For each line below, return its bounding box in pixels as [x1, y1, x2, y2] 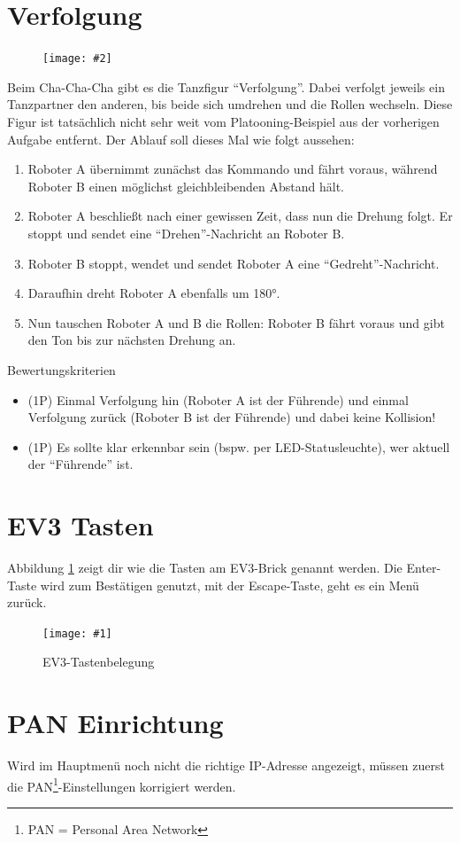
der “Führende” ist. [27, 455, 134, 473]
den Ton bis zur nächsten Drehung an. [27, 331, 236, 349]
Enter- [406, 558, 441, 576]
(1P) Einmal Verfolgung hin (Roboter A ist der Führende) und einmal [27, 390, 409, 409]
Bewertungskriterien [7, 360, 116, 379]
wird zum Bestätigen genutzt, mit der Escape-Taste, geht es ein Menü [40, 575, 419, 594]
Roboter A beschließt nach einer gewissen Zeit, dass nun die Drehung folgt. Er [27, 207, 453, 225]
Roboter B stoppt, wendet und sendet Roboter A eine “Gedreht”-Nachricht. [27, 254, 440, 272]
